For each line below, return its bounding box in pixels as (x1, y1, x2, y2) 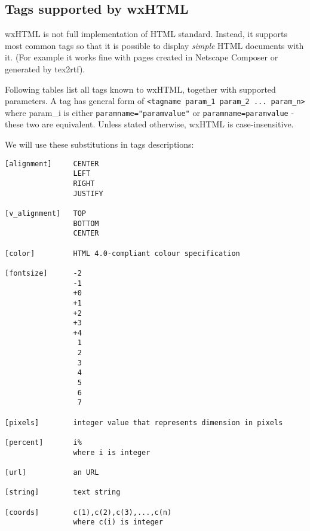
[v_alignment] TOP (5, 209, 87, 218)
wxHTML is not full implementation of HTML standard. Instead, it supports (5, 28, 288, 40)
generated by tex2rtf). (5, 62, 85, 75)
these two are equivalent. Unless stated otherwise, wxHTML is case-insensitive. (5, 118, 294, 130)
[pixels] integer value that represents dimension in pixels (5, 418, 283, 427)
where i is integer (73, 448, 151, 457)
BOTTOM (73, 219, 99, 228)
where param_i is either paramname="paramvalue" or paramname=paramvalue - (5, 106, 294, 118)
